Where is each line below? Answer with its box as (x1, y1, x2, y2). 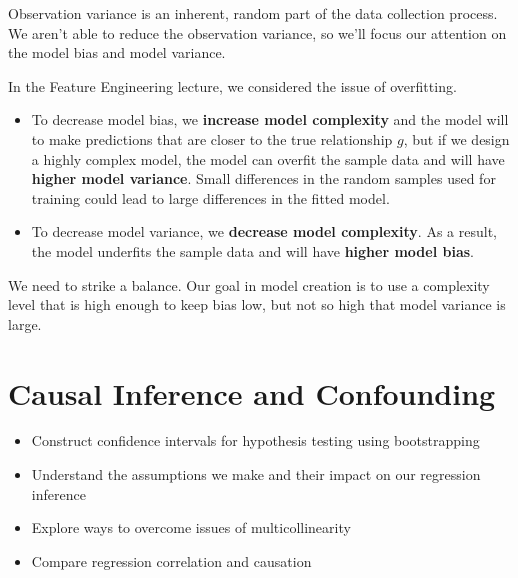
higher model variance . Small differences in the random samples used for (31, 168, 496, 189)
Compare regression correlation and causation (31, 550, 312, 571)
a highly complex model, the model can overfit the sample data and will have (31, 148, 505, 169)
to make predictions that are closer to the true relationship (31, 128, 393, 149)
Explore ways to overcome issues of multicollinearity (31, 517, 351, 538)
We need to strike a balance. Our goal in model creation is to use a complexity (8, 274, 490, 295)
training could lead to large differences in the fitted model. (31, 187, 390, 208)
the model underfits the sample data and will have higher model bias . (31, 240, 475, 261)
